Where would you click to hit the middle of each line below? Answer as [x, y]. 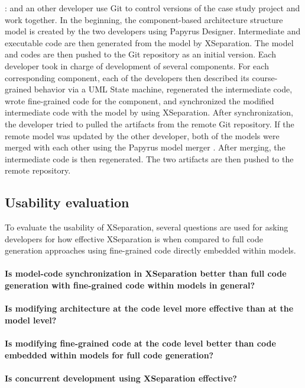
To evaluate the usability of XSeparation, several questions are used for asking [147, 227]
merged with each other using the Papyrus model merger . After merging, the [145, 147]
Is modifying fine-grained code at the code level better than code [140, 343]
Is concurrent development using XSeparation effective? [121, 378]
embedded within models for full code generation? [109, 355]
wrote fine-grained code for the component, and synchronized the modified [139, 100]
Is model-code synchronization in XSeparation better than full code [146, 273]
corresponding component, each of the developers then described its [127, 77]
